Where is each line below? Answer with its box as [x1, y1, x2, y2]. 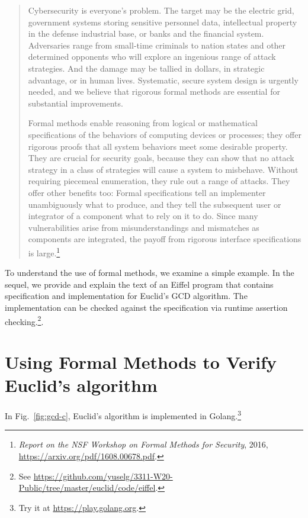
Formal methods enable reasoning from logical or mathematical [28, 117, 258, 129]
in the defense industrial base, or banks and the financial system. [28, 27, 264, 40]
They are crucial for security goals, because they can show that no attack [28, 152, 294, 164]
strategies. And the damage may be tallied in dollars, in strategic [28, 62, 265, 74]
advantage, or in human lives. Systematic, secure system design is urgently [28, 73, 299, 86]
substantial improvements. [28, 96, 123, 109]
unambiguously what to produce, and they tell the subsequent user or [28, 198, 281, 210]
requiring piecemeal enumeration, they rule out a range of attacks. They [28, 175, 290, 187]
